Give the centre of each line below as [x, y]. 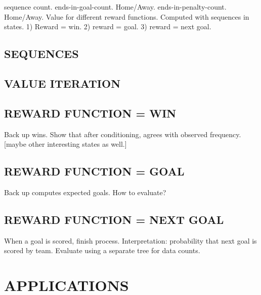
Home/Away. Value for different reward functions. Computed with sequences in [127, 16]
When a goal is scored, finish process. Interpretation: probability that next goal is [130, 240]
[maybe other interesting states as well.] [66, 144]
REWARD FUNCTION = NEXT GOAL [114, 219]
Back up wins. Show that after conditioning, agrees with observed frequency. [123, 134]
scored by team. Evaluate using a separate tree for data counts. [102, 250]
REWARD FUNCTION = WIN [90, 113]
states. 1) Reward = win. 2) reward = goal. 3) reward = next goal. [108, 26]
